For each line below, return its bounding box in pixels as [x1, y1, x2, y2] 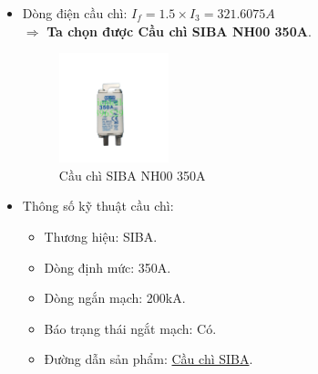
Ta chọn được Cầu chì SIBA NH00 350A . [46, 21, 312, 40]
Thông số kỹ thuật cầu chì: [22, 196, 174, 215]
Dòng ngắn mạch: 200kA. [44, 288, 186, 307]
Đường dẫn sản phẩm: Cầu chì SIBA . [44, 349, 253, 369]
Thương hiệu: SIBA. [44, 227, 158, 246]
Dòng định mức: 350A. [44, 257, 171, 276]
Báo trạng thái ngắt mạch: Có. [44, 318, 217, 338]
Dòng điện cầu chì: [22, 4, 128, 22]
